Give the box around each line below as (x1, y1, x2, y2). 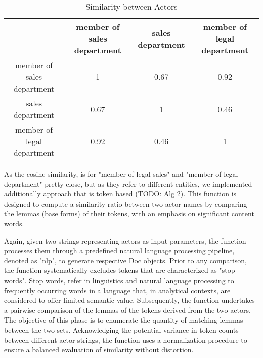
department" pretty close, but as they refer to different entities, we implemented (4, 178, 252, 189)
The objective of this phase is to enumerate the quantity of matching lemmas (4, 314, 243, 325)
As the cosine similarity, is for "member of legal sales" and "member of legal (4, 169, 238, 179)
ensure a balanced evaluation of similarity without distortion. (4, 344, 194, 355)
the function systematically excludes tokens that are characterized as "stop (4, 265, 235, 275)
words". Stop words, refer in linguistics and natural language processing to (4, 274, 234, 285)
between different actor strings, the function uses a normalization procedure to (4, 334, 247, 345)
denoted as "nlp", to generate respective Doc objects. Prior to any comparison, (4, 255, 247, 265)
